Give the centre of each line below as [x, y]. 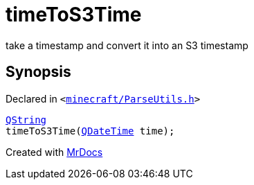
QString [26, 120]
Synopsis [38, 72]
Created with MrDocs [54, 152]
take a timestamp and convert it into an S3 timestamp [127, 45]
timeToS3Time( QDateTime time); [90, 131]
